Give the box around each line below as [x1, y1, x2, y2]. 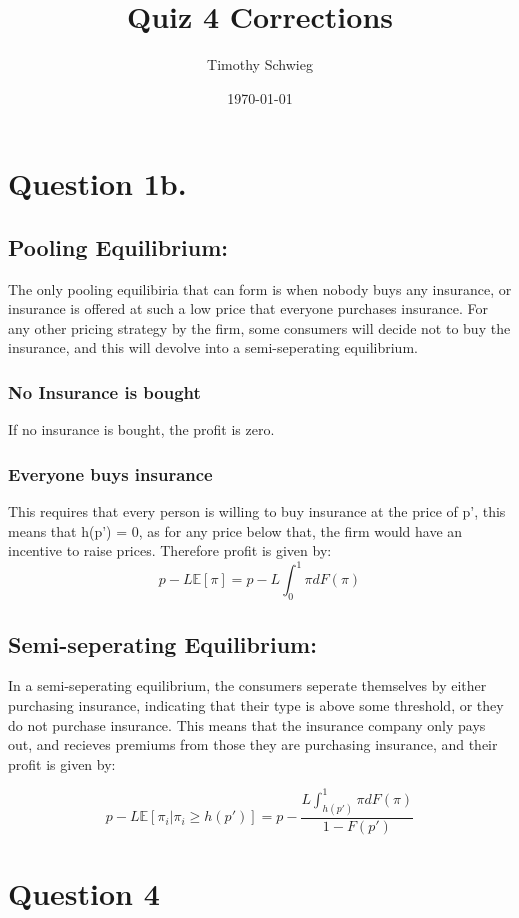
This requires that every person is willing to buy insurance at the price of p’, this [8, 501, 506, 522]
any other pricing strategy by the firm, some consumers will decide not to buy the [8, 317, 511, 338]
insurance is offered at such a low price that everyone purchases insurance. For [8, 298, 489, 319]
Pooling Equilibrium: [8, 231, 229, 262]
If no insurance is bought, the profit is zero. [8, 419, 275, 440]
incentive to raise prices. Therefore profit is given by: [8, 540, 332, 561]
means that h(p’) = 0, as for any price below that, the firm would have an [8, 520, 463, 541]
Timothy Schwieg [207, 54, 313, 75]
